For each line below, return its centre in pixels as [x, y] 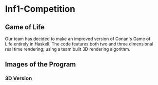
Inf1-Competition [40, 9]
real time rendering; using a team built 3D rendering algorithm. [68, 49]
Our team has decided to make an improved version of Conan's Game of [78, 39]
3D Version [19, 78]
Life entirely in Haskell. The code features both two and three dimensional [79, 44]
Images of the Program [40, 64]
